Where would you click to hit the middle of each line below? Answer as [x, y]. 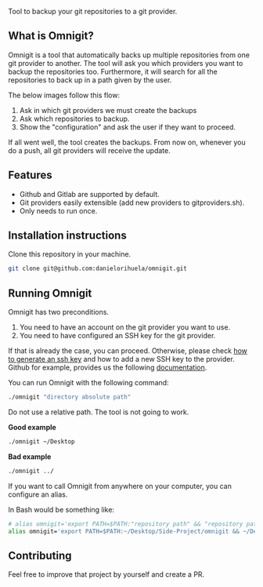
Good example [32, 427]
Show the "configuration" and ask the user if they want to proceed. [128, 127]
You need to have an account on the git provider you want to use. [125, 327]
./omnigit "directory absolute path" [70, 397]
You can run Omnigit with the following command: [89, 383]
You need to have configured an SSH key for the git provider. [117, 336]
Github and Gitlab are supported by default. [90, 194]
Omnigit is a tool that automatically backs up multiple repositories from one [129, 55]
